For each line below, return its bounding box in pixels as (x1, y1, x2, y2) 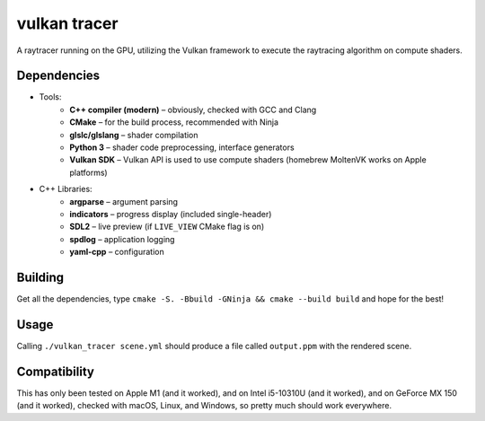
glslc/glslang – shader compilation (69, 129, 198, 140)
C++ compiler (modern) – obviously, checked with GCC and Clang (69, 104, 317, 115)
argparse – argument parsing (69, 196, 179, 206)
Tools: (39, 92, 62, 102)
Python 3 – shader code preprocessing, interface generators (69, 142, 295, 153)
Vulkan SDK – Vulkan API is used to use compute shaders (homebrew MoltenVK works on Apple (69, 154, 427, 165)
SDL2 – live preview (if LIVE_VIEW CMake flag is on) (69, 221, 265, 232)
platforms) (69, 167, 108, 178)
